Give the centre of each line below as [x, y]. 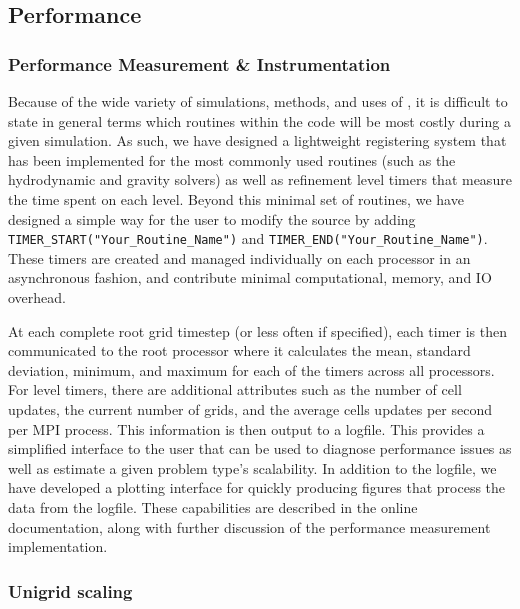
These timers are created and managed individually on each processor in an [239, 257]
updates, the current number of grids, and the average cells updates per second [250, 408]
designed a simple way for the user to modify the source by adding [212, 218]
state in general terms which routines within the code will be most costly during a [259, 120]
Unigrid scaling [70, 590]
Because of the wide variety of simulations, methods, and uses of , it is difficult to [258, 101]
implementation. [58, 546]
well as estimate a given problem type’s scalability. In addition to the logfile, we [252, 467]
